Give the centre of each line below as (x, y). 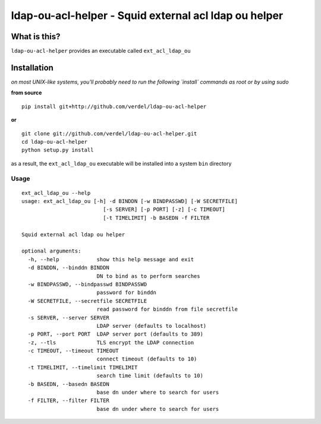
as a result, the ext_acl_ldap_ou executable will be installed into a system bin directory (121, 163)
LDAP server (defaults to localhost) (152, 326)
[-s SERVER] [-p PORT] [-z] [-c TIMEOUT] (164, 210)
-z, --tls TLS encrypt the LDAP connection (111, 342)
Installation (32, 67)
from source (26, 93)
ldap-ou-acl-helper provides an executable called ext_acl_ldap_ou (101, 51)
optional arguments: (51, 251)
